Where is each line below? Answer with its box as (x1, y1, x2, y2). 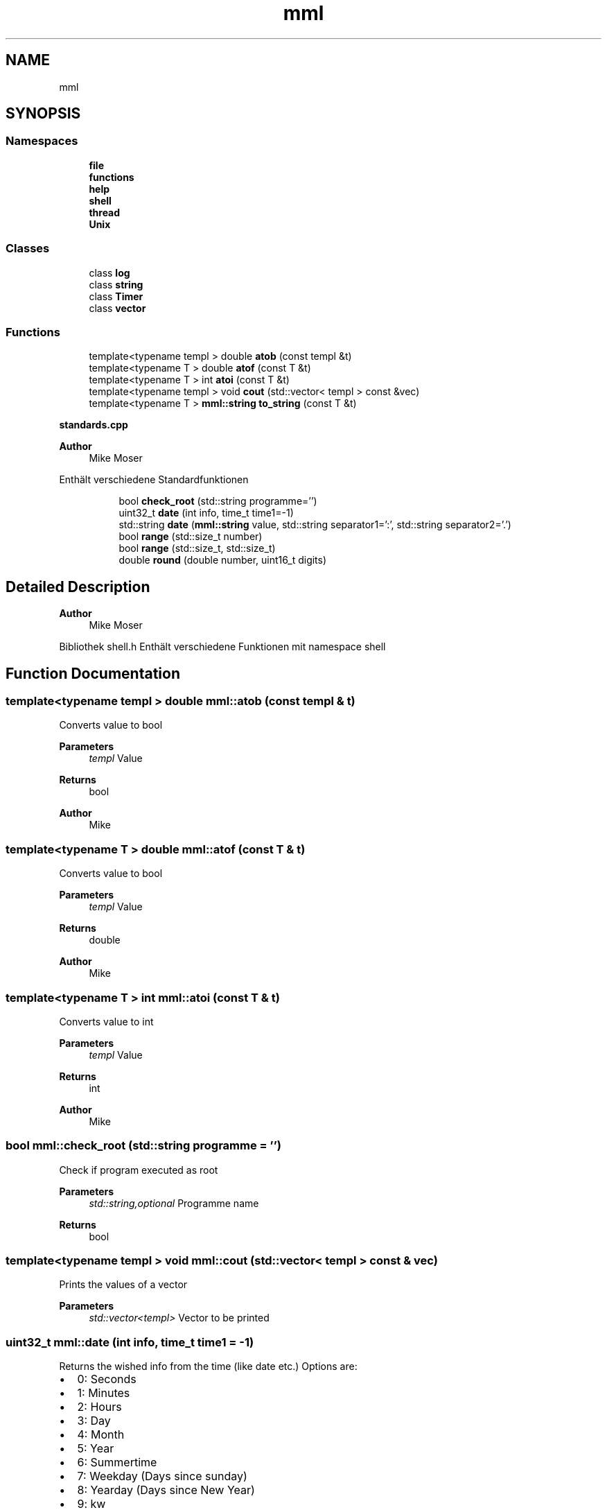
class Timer (89, 290, 143, 302)
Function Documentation (6, 664, 180, 682)
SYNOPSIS (6, 105, 81, 123)
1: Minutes (77, 1386, 130, 1400)
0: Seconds (77, 1372, 137, 1387)
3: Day (77, 1414, 111, 1428)
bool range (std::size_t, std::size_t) (118, 542, 276, 555)
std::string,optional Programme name (89, 1197, 259, 1209)
